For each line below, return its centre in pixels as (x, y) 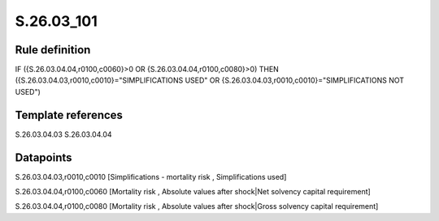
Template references (69, 115)
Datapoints (43, 157)
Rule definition (53, 50)
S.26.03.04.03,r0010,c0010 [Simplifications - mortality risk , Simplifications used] (151, 176)
